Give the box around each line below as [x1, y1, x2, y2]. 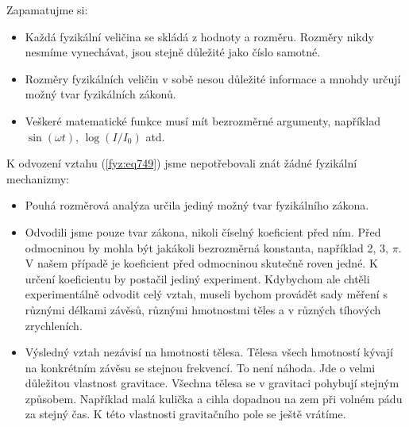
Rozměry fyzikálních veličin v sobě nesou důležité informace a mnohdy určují [25, 70, 401, 87]
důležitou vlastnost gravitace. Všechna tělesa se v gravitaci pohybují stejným [25, 375, 399, 391]
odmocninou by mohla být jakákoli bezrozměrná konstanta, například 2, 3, [25, 239, 388, 256]
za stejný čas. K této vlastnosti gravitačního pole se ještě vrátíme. [25, 406, 346, 422]
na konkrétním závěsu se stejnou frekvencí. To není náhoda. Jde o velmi [25, 359, 376, 375]
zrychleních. [25, 317, 83, 333]
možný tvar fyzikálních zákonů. [25, 86, 176, 102]
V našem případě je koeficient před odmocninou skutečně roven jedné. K [25, 255, 378, 271]
